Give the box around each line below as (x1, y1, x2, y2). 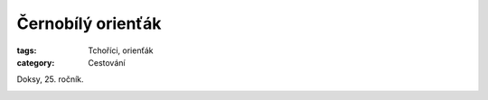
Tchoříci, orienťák (88, 45, 154, 56)
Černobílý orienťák (16, 14, 162, 33)
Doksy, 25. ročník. (16, 74, 85, 85)
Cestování (88, 57, 126, 68)
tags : (16, 45, 37, 56)
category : (16, 57, 55, 68)
